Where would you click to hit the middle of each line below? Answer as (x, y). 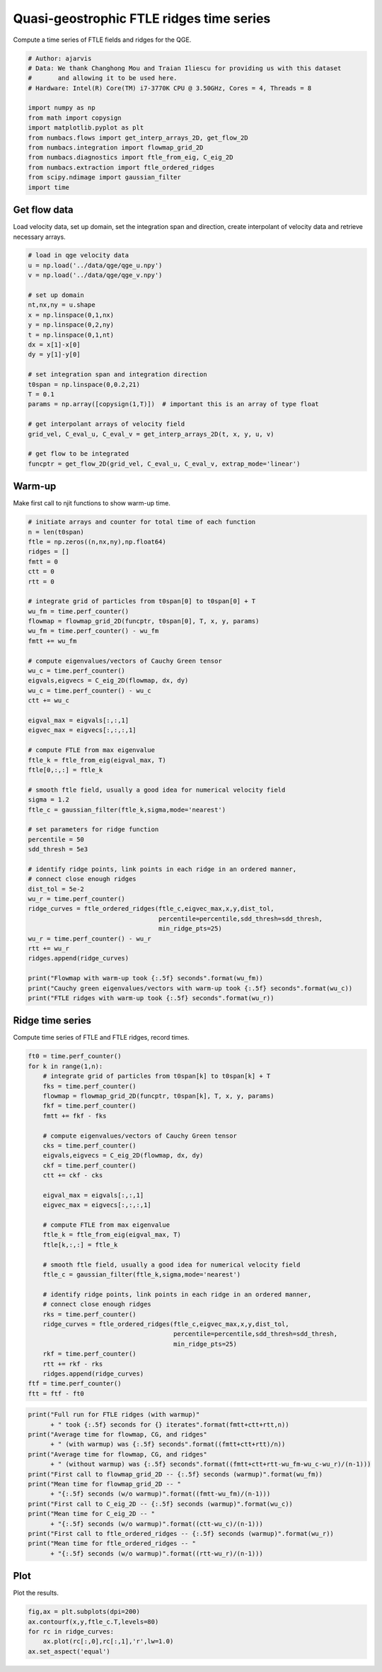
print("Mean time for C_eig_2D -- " (92, 1514)
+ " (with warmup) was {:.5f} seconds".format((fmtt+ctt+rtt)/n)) (168, 1444)
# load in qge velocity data (79, 256)
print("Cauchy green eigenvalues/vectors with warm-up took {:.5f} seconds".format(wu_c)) (190, 988)
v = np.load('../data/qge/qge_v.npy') (95, 275)
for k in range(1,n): (65, 1066)
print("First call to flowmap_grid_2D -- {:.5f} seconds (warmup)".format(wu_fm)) (175, 1474)
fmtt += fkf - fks (75, 1116)
